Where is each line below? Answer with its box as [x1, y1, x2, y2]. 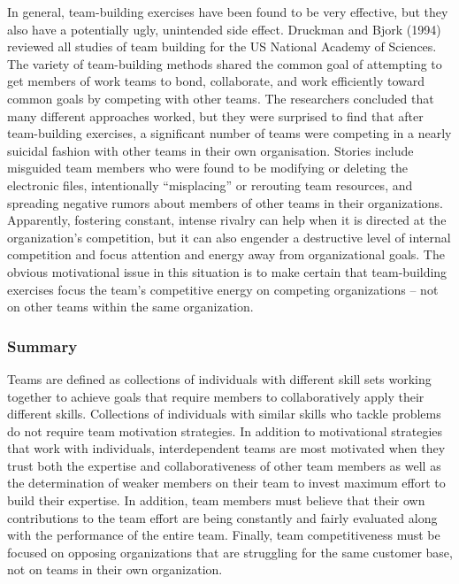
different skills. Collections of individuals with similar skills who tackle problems [7, 404, 441, 423]
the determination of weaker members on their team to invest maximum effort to [7, 473, 446, 492]
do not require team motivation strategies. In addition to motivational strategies [7, 421, 443, 440]
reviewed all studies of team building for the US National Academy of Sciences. [7, 37, 437, 56]
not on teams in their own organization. [7, 560, 223, 579]
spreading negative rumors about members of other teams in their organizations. [7, 193, 443, 211]
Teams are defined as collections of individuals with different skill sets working [7, 369, 432, 388]
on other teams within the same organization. [7, 297, 254, 316]
